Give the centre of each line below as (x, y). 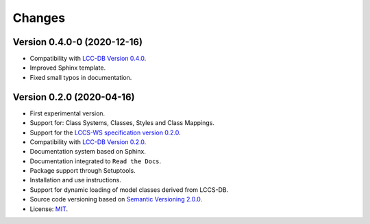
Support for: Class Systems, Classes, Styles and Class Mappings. (122, 123)
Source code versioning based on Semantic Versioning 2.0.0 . (116, 199)
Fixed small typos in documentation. (81, 77)
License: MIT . (49, 209)
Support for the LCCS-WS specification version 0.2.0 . (105, 132)
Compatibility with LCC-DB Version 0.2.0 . (88, 142)
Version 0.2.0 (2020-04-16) (74, 97)
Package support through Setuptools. (83, 171)
